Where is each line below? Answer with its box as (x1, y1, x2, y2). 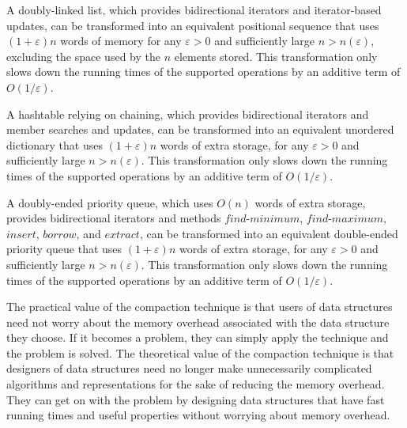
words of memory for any (60, 32, 182, 49)
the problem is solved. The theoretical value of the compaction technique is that (6, 344, 394, 361)
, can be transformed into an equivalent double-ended (139, 225, 398, 241)
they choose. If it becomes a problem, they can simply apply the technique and (6, 329, 389, 346)
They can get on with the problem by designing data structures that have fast (6, 391, 385, 407)
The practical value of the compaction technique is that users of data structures (6, 298, 393, 315)
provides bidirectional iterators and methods (6, 210, 221, 226)
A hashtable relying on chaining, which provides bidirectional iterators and (6, 105, 369, 122)
